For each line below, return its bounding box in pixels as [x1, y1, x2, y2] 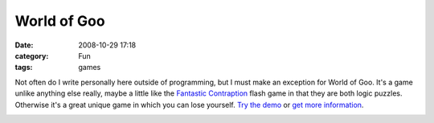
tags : [14, 63, 33, 72]
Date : [14, 40, 34, 50]
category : [14, 51, 49, 60]
